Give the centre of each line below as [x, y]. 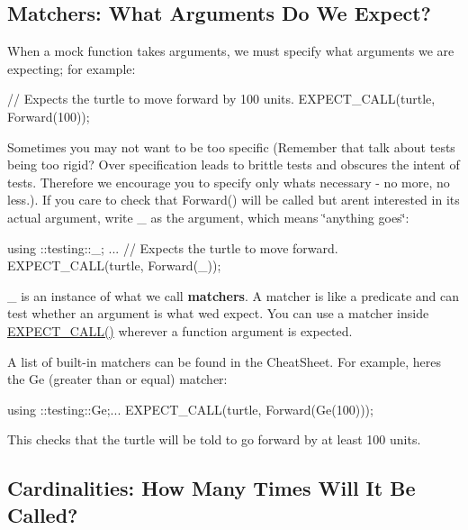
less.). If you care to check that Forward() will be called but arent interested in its [234, 200]
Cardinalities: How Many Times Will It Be [211, 488]
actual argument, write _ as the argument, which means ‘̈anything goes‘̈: [208, 217]
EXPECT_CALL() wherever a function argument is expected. [180, 330]
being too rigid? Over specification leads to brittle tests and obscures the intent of [234, 164]
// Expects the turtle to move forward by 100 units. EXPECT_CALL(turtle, [221, 99]
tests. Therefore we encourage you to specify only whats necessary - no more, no [229, 182]
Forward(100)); [49, 116]
